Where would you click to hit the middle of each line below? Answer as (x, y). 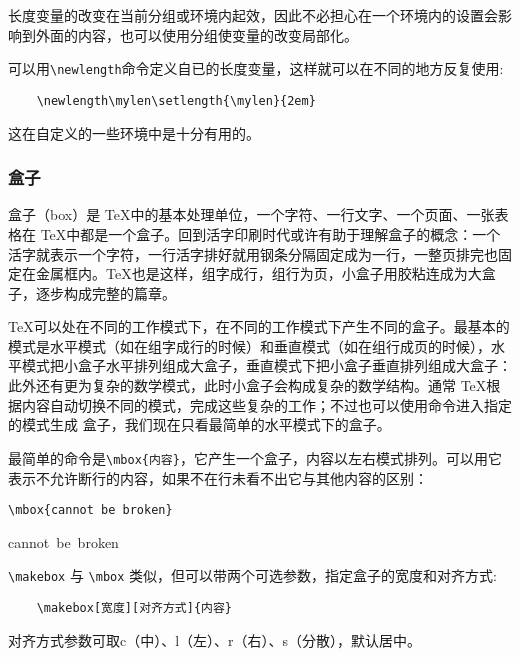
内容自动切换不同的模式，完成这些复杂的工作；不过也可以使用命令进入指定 (266, 404)
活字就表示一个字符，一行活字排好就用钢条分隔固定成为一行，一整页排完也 (253, 253)
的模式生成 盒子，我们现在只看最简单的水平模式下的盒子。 (199, 424)
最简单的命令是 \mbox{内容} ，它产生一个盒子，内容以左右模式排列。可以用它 (255, 457)
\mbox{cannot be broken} (90, 510)
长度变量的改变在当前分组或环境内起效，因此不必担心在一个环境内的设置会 (253, 15)
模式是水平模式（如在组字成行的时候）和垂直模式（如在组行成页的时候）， (249, 345)
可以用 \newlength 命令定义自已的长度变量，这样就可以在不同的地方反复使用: (256, 68)
